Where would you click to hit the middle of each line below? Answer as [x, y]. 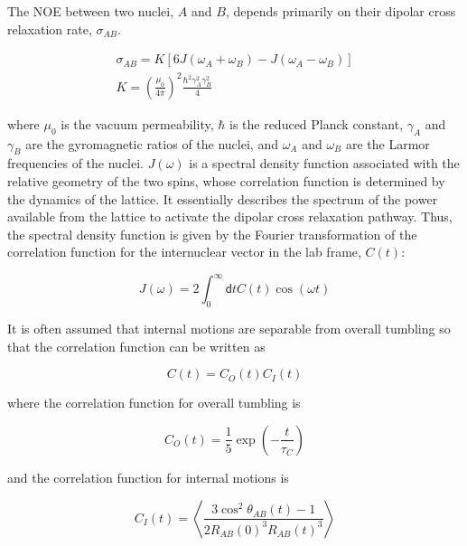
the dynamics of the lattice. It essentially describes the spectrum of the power [223, 198]
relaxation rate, [50, 28]
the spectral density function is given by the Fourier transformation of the [212, 234]
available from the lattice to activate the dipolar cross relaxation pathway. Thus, [230, 217]
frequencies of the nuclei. [76, 163]
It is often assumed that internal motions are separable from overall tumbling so [229, 329]
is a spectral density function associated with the [324, 163]
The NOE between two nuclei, [91, 11]
